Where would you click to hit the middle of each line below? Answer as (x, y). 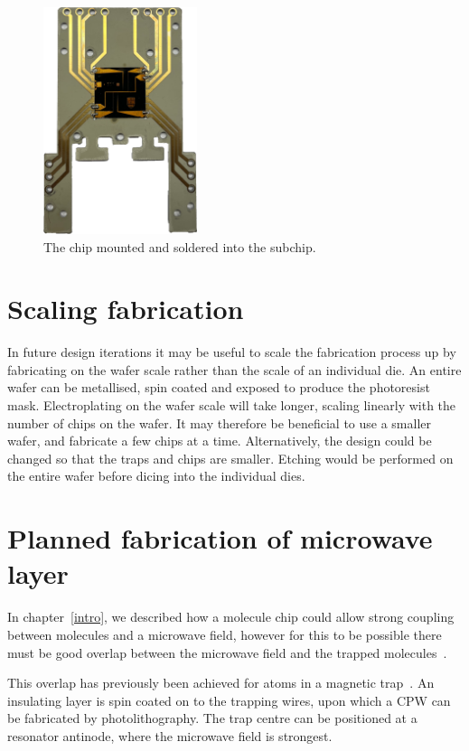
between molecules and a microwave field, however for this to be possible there (225, 634)
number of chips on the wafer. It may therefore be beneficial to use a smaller (219, 422)
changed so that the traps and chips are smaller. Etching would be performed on (230, 458)
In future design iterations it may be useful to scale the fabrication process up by (232, 352)
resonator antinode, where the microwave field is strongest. (170, 735)
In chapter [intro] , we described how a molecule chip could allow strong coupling (231, 617)
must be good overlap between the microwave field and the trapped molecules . (227, 652)
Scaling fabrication (126, 309)
